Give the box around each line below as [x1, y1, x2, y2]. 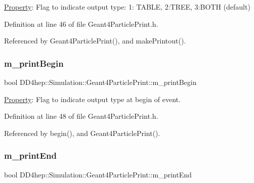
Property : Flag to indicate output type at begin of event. [4, 94, 181, 104]
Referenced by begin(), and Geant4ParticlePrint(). [4, 127, 160, 138]
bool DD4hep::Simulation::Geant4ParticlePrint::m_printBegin [4, 77, 197, 87]
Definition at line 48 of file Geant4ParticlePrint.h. [4, 111, 158, 121]
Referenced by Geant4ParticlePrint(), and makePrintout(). [4, 35, 186, 46]
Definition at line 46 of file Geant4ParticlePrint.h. [4, 18, 158, 29]
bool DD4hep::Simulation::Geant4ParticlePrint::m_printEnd [4, 169, 192, 179]
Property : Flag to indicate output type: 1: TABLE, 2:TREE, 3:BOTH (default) [4, 2, 250, 12]
